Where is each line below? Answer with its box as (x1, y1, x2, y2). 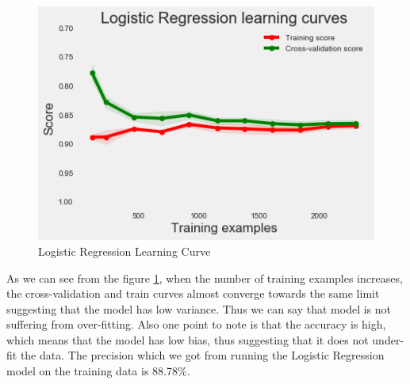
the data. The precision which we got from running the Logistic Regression (20, 347, 385, 363)
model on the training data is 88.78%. (6, 363, 190, 379)
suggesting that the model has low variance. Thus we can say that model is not (6, 300, 392, 317)
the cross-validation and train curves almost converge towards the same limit (6, 285, 380, 302)
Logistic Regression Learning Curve (38, 242, 211, 259)
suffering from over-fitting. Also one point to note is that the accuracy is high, (6, 316, 386, 333)
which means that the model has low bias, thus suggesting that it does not (6, 331, 369, 348)
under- (372, 331, 404, 348)
